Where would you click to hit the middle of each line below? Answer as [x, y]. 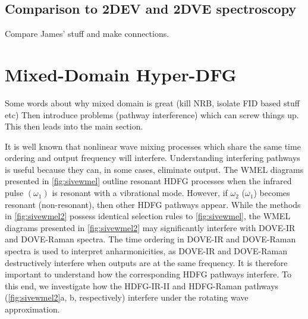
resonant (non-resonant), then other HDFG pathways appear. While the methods [153, 204]
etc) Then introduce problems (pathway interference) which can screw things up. [152, 114]
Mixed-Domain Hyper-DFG [121, 74]
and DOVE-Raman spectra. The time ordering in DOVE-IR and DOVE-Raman [150, 239]
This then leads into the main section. [74, 126]
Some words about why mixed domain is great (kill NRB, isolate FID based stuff [152, 102]
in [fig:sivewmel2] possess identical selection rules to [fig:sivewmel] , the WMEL [148, 216]
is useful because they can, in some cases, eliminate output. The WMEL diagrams [154, 169]
